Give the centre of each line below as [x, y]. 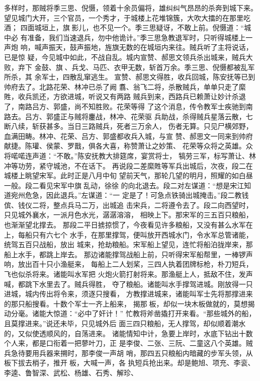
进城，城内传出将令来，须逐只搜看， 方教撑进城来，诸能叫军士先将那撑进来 [128, 294]
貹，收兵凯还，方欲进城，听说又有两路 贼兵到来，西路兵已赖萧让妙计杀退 [125, 96]
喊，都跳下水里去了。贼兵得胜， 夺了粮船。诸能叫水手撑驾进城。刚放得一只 [128, 284]
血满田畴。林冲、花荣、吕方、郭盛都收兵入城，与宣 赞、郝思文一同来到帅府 [128, 136]
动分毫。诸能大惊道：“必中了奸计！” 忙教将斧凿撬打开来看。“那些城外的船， [130, 313]
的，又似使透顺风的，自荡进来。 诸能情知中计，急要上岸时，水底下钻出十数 [128, 333]
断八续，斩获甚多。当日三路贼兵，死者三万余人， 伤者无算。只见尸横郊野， [128, 126]
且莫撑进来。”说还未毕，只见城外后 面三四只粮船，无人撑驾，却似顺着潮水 [125, 323]
